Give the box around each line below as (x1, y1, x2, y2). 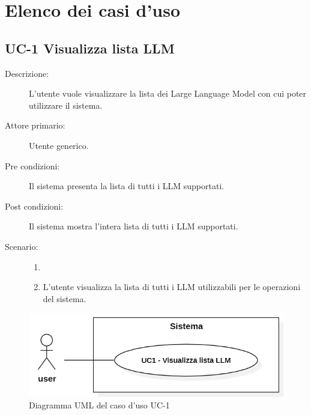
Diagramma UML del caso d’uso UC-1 (29, 399, 170, 411)
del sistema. (43, 292, 86, 304)
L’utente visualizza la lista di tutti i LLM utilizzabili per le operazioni (43, 280, 301, 293)
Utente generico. (29, 139, 89, 151)
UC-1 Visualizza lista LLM (5, 38, 175, 57)
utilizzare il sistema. (29, 98, 103, 111)
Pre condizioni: (5, 159, 60, 172)
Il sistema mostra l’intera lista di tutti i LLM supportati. (29, 220, 238, 232)
